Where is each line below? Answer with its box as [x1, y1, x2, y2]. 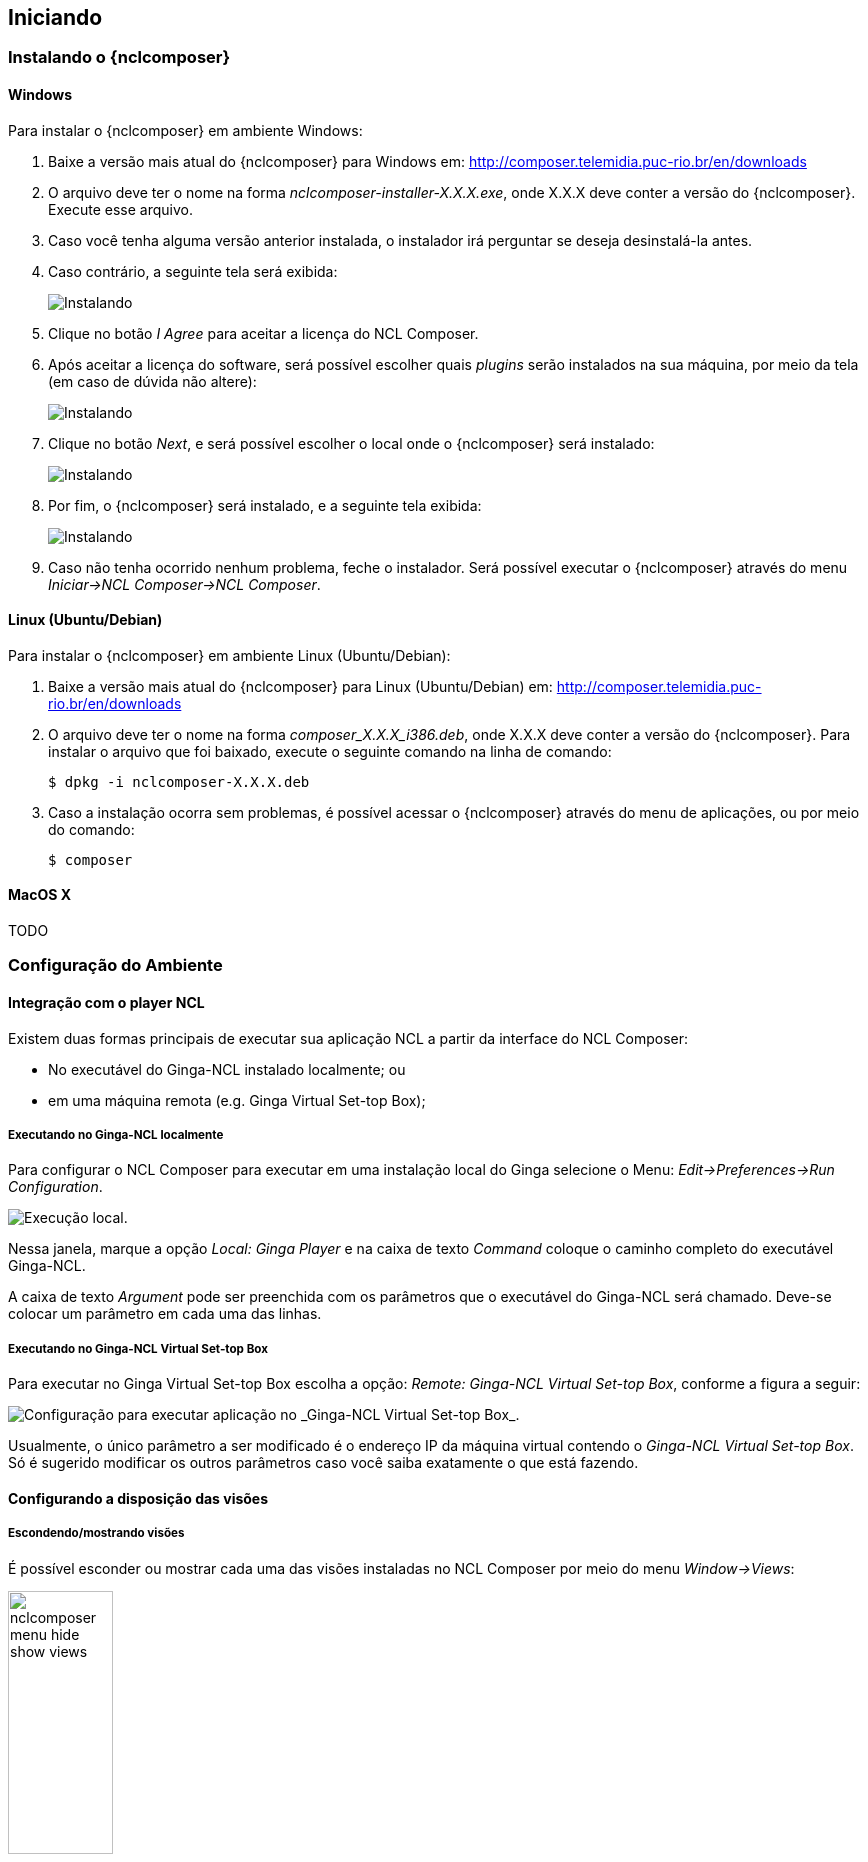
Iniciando [8, 5, 103, 30]
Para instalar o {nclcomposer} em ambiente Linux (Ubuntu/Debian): [8, 646, 451, 664]
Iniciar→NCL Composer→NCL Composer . [48, 575, 321, 593]
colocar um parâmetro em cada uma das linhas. [8, 1305, 322, 1323]
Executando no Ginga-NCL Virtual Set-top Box [8, 1341, 268, 1356]
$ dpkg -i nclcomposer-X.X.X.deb [48, 773, 310, 790]
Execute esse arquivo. [48, 200, 193, 218]
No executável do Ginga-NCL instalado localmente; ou [48, 1060, 406, 1078]
